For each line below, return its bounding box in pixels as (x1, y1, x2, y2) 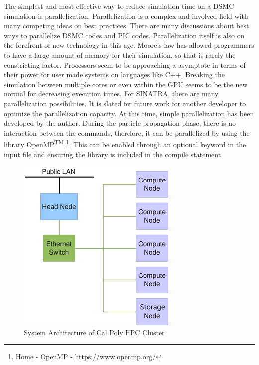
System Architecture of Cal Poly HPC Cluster (24, 327, 165, 337)
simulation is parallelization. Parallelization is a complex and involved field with (4, 10, 248, 21)
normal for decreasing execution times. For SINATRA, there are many (4, 89, 219, 99)
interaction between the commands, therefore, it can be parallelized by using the (4, 127, 250, 138)
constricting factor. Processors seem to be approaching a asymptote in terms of (4, 59, 246, 70)
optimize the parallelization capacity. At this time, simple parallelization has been (4, 108, 254, 118)
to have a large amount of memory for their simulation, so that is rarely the (4, 49, 236, 60)
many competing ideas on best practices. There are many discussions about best (4, 20, 249, 31)
